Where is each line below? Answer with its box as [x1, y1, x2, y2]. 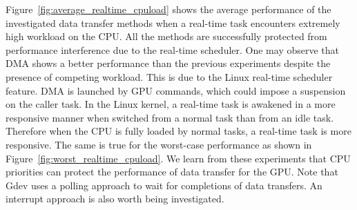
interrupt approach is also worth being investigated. [6, 191, 224, 206]
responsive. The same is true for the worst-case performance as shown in [6, 137, 312, 151]
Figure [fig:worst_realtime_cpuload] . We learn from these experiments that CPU [6, 151, 351, 165]
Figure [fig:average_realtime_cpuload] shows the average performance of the [6, 2, 331, 16]
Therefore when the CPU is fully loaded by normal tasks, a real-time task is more [6, 124, 351, 138]
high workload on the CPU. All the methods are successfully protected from [6, 29, 327, 44]
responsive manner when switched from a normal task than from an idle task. [6, 110, 334, 124]
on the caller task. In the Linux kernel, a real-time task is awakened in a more [6, 97, 336, 111]
